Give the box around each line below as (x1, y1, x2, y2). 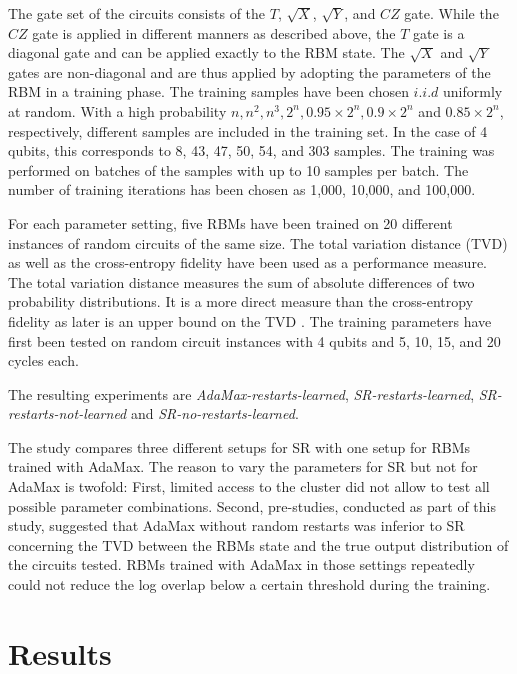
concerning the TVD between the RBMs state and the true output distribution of (8, 534, 509, 555)
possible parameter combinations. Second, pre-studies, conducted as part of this (8, 495, 496, 516)
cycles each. (8, 350, 79, 371)
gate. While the (404, 3, 499, 23)
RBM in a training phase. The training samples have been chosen (8, 81, 409, 102)
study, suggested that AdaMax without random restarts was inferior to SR (8, 515, 465, 536)
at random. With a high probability (8, 100, 227, 121)
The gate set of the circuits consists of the (8, 3, 266, 23)
